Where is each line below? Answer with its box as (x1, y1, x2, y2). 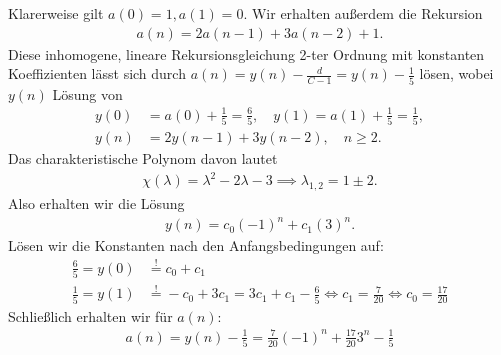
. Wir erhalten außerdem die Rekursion (243, 3, 483, 23)
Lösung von (52, 83, 123, 104)
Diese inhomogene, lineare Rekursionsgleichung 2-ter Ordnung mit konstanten (8, 43, 485, 64)
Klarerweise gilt (8, 3, 104, 23)
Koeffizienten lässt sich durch (8, 63, 186, 84)
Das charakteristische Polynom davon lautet (8, 148, 278, 169)
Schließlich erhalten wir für (8, 305, 173, 326)
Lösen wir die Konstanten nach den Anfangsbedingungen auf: (8, 235, 384, 256)
